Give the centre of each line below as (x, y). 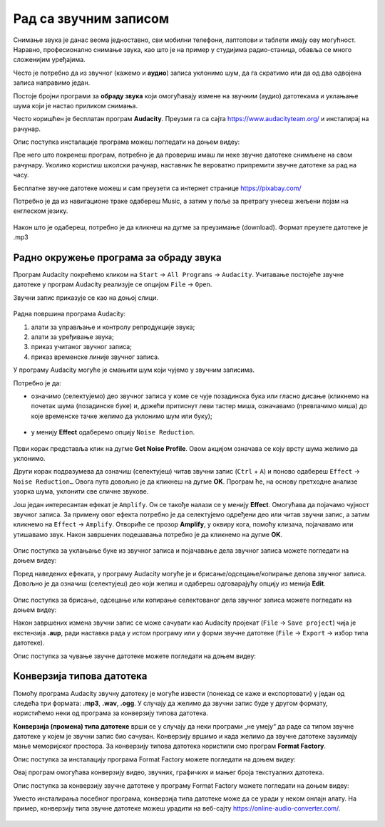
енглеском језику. (41, 211)
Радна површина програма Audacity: (70, 314)
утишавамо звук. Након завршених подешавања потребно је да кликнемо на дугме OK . (148, 534)
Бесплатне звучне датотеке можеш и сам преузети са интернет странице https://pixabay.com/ (158, 188)
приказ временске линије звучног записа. (95, 357)
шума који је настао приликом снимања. (76, 105)
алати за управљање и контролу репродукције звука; (113, 327)
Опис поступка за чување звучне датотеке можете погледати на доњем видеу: (135, 656)
